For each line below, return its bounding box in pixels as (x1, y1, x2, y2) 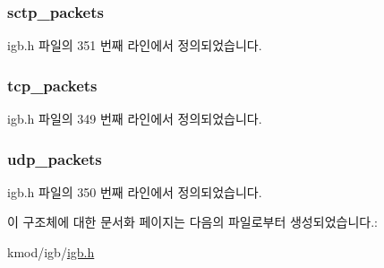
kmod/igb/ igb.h (7, 243, 95, 262)
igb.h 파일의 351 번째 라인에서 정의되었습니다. (7, 36, 262, 55)
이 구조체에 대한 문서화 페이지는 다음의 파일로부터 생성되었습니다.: (7, 212, 378, 231)
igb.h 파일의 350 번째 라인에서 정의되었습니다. (7, 182, 262, 201)
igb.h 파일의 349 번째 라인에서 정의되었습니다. (7, 109, 262, 128)
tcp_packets (7, 73, 98, 96)
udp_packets (7, 147, 102, 169)
